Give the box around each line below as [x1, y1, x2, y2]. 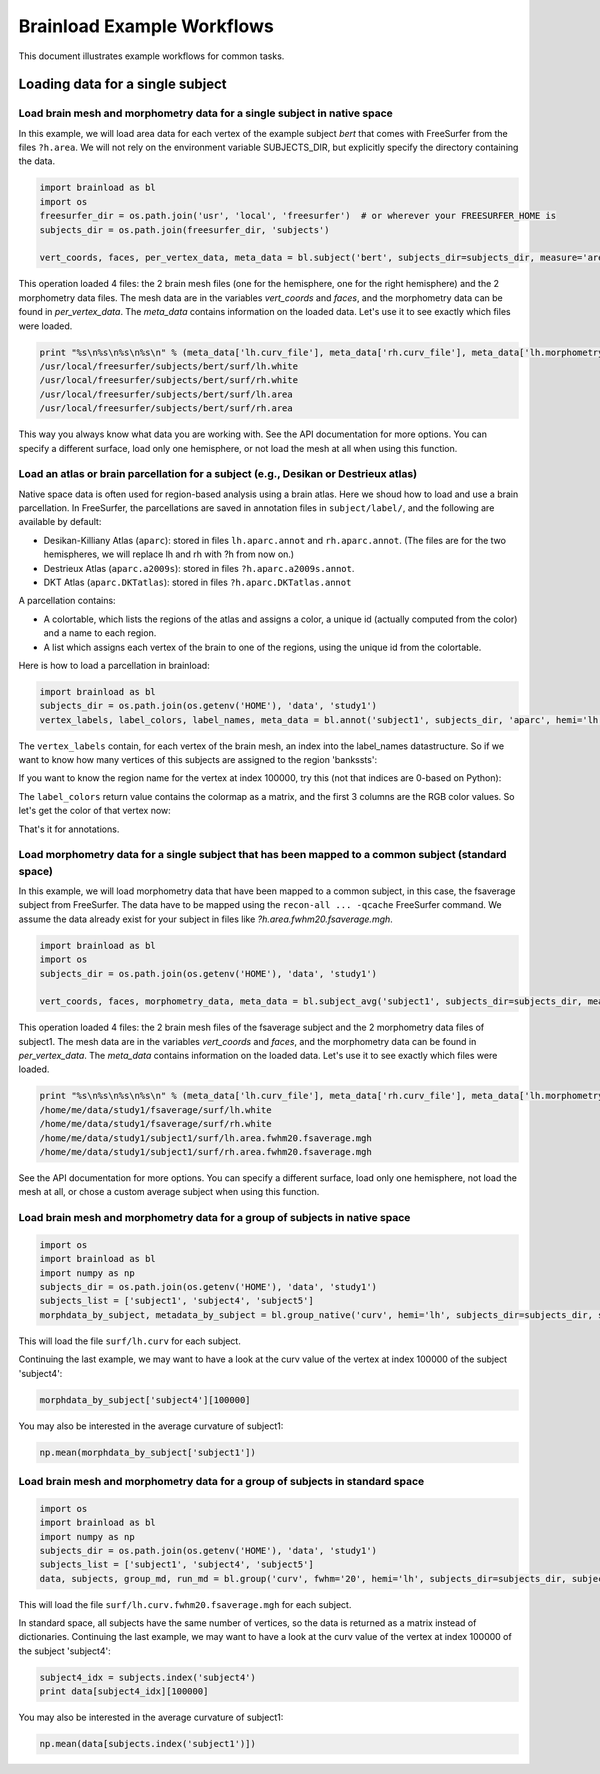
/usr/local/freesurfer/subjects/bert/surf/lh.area [39, 388, 294, 400]
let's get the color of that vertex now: [18, 805, 172, 817]
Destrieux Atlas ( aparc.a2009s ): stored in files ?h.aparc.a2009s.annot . [43, 562, 355, 574]
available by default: [18, 516, 102, 528]
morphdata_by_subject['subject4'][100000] [39, 1394, 251, 1405]
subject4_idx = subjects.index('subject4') [39, 1671, 257, 1683]
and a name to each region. [43, 627, 157, 639]
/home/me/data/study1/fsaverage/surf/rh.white [39, 1118, 272, 1130]
